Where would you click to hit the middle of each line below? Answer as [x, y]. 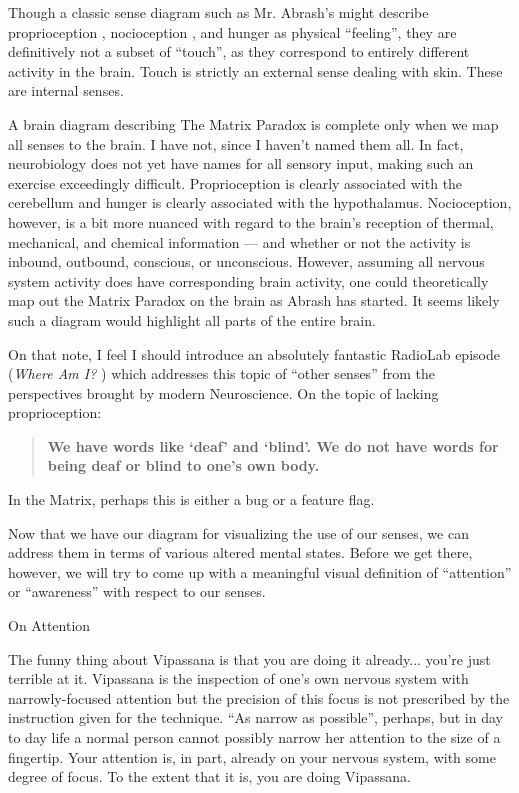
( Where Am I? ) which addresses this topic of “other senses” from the [221, 373]
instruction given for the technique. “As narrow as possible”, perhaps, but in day [255, 717]
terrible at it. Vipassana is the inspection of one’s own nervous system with [238, 678]
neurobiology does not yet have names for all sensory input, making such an [241, 163]
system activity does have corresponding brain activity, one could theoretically [248, 280]
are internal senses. [66, 90]
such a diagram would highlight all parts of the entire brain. [192, 319]
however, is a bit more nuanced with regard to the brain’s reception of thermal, [251, 221]
